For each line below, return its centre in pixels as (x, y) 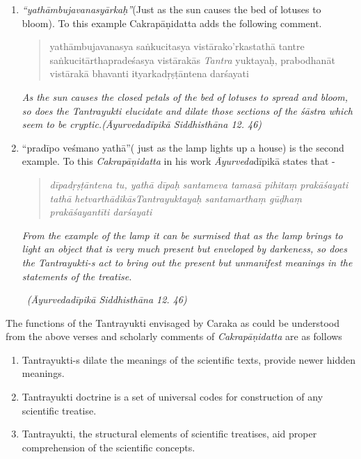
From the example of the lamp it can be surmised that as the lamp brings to (182, 235)
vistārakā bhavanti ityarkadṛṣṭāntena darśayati (149, 73)
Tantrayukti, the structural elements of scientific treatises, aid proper (169, 434)
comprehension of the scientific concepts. (109, 447)
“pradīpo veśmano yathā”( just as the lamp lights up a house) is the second (183, 147)
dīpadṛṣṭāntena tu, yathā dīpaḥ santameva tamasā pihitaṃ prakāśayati (199, 184)
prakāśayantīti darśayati (101, 212)
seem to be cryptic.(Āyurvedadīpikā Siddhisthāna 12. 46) (142, 124)
